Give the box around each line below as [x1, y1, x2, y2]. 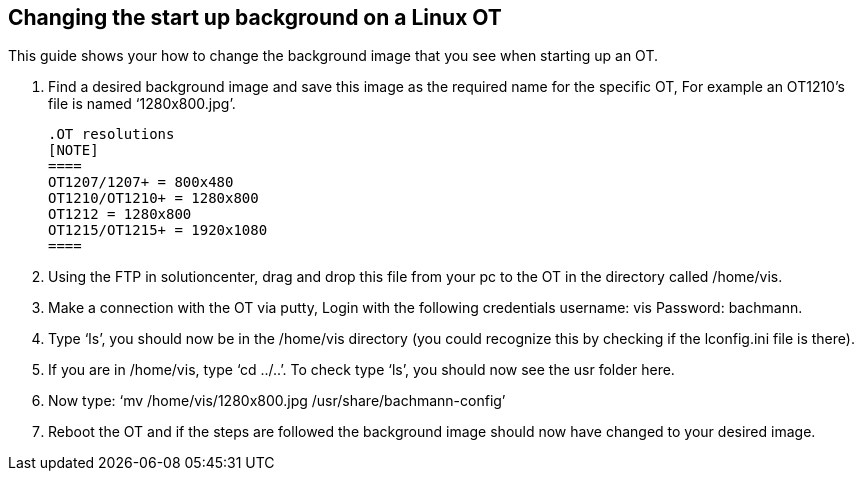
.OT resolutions [48, 126, 175, 143]
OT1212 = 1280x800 [48, 206, 192, 223]
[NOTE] [48, 142, 99, 159]
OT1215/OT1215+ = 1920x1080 [48, 222, 268, 239]
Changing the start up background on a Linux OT [8, 5, 502, 30]
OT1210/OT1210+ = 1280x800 [48, 190, 259, 207]
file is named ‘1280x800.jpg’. [48, 95, 236, 113]
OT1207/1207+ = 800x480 [48, 174, 234, 191]
